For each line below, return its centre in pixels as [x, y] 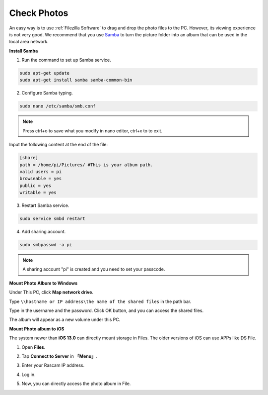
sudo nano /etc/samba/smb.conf [58, 106]
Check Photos [39, 13]
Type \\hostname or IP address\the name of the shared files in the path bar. [100, 301]
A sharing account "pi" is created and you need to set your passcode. [94, 269]
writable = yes [38, 193]
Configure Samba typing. [47, 93]
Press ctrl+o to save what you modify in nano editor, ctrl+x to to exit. [93, 131]
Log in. [29, 374]
